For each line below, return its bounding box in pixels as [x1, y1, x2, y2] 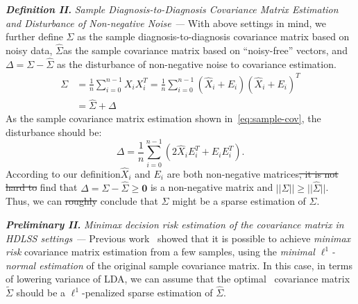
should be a [16, 285, 66, 300]
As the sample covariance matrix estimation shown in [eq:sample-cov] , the [6, 111, 321, 126]
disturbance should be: [6, 124, 102, 139]
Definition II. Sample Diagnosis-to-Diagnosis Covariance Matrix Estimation [6, 2, 339, 16]
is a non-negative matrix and [150, 180, 273, 194]
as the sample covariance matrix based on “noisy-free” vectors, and [62, 43, 348, 57]
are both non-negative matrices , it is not [167, 166, 339, 180]
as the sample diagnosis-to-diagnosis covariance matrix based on [77, 29, 350, 44]
